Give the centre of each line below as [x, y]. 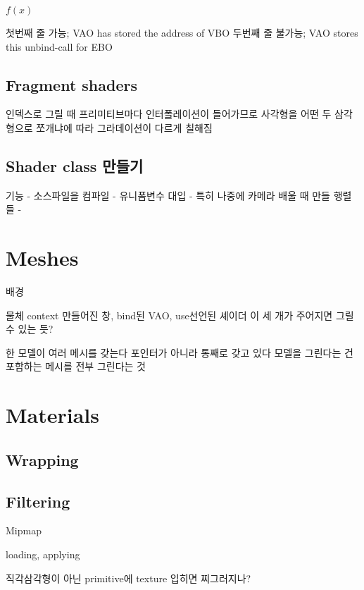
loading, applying [43, 554]
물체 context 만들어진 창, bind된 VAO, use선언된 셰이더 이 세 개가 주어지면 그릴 [180, 315]
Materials [53, 415]
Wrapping [42, 459]
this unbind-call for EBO [59, 46]
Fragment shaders [71, 84]
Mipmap [24, 530]
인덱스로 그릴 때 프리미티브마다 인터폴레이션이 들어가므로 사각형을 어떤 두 [169, 114]
